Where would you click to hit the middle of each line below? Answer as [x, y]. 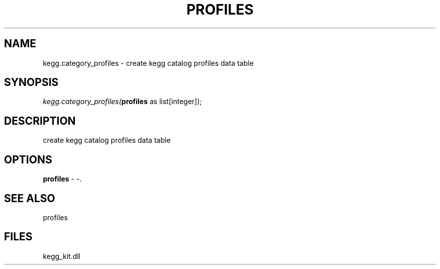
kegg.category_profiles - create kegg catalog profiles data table [148, 63]
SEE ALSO [30, 198]
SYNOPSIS [31, 82]
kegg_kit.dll [62, 256]
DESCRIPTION [40, 121]
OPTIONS [28, 159]
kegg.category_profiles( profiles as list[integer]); [122, 102]
